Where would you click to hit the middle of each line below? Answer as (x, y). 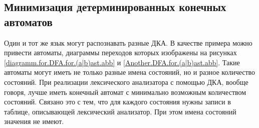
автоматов (28, 21)
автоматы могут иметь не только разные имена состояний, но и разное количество (130, 72)
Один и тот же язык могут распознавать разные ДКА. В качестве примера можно (128, 42)
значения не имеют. (34, 121)
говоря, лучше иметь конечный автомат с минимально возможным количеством (125, 92)
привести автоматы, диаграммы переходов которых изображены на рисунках (120, 52)
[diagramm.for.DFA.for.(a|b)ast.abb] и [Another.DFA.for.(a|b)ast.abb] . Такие (122, 62)
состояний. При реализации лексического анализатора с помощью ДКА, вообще (126, 82)
